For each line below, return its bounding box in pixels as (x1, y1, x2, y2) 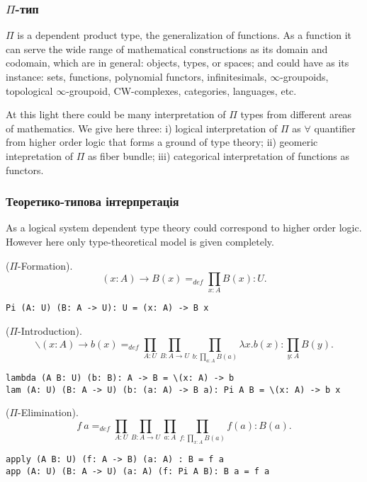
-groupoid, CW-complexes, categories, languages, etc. (66, 83, 297, 98)
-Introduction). (18, 323, 82, 338)
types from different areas (240, 107, 352, 122)
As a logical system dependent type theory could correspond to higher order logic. (6, 220, 362, 235)
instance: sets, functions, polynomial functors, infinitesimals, (6, 69, 267, 84)
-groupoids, (280, 69, 329, 84)
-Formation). (18, 258, 73, 272)
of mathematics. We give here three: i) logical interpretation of (6, 120, 278, 135)
